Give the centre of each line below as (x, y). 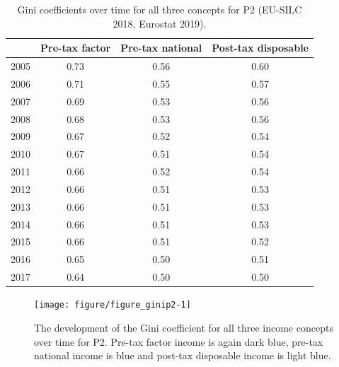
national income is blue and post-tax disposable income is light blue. (183, 355)
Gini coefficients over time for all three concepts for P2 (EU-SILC (160, 9)
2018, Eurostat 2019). (160, 23)
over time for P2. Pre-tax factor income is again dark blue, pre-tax (179, 341)
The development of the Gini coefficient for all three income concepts (184, 327)
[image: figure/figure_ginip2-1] (113, 305)
